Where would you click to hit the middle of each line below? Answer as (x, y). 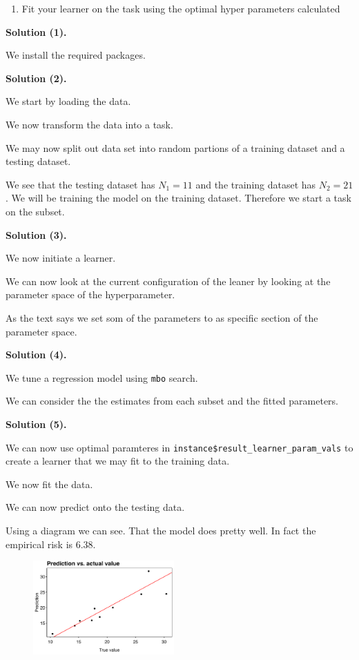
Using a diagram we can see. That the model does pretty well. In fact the (161, 530)
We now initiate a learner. (61, 258)
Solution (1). (36, 31)
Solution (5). (36, 424)
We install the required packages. (76, 55)
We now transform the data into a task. (89, 124)
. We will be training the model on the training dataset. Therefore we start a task (178, 198)
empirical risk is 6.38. (51, 544)
